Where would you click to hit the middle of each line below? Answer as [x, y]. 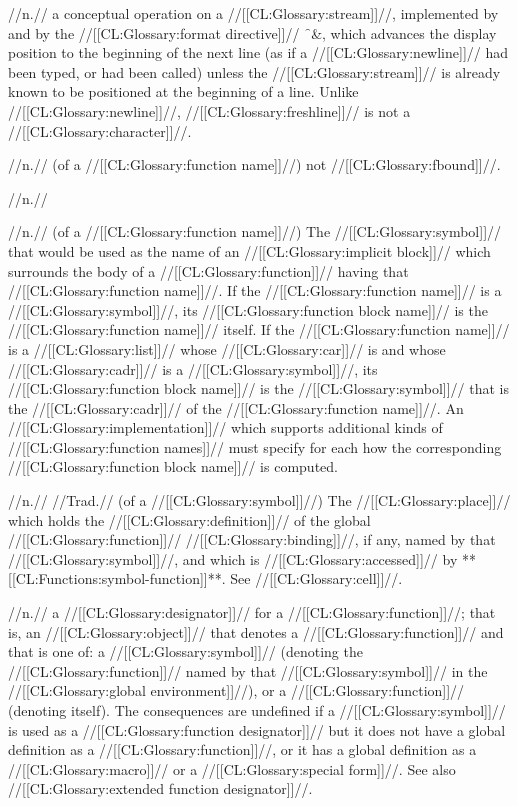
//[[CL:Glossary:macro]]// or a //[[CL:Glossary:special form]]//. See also [232, 768]
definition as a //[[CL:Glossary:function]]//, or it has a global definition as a [242, 749]
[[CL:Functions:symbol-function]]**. [117, 578]
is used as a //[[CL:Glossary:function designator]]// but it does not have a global [257, 729]
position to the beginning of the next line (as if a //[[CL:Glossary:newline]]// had [258, 52]
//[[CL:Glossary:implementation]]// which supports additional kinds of [225, 427]
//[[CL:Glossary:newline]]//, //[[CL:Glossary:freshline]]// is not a [209, 110]
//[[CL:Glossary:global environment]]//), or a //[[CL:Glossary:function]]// [236, 690]
